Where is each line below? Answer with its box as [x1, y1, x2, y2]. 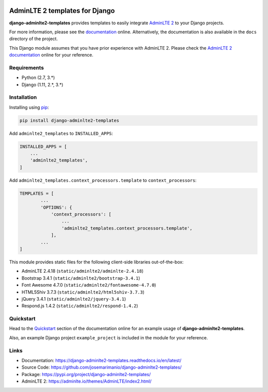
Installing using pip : [9, 104, 49, 110]
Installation [9, 94, 37, 101]
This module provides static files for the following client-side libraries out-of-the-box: [9, 259, 184, 265]
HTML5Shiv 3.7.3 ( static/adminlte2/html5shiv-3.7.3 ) [21, 289, 145, 295]
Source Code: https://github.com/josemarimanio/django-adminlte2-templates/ [21, 364, 182, 370]
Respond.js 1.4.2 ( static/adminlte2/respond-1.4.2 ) [21, 303, 138, 309]
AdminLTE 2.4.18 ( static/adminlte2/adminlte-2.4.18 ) [21, 268, 144, 274]
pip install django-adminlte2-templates [19, 117, 119, 123]
